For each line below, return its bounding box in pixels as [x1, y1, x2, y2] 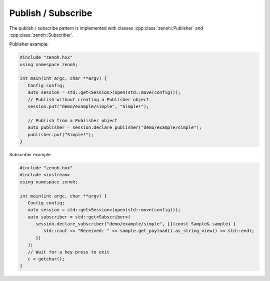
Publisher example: [9, 41, 49, 47]
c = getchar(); [27, 256, 65, 262]
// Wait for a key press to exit [27, 249, 110, 255]
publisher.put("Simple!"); [27, 132, 94, 137]
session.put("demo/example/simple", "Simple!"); [27, 104, 149, 110]
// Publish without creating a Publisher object [27, 97, 149, 102]
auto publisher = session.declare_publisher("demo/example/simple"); [27, 125, 202, 130]
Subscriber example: [9, 151, 52, 157]
